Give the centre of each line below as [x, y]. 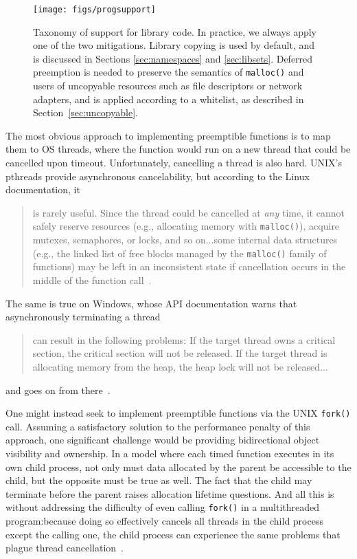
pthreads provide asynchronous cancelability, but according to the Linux [158, 176]
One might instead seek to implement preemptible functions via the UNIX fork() [178, 413]
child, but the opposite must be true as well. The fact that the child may [159, 480]
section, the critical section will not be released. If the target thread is [180, 353]
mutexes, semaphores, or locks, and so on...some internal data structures [185, 240]
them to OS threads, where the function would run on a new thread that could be [178, 149]
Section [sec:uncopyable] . [85, 112]
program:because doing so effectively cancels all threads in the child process [164, 520]
